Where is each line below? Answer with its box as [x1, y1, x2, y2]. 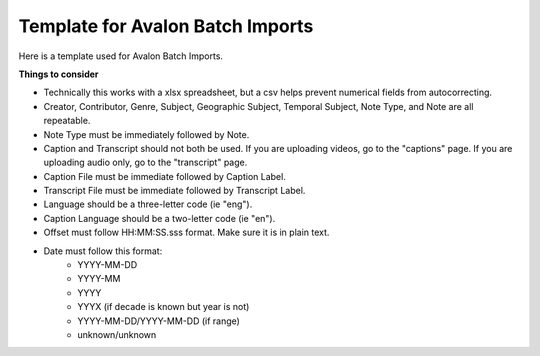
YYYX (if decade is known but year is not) [77, 301, 250, 313]
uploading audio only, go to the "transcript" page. [43, 156, 248, 169]
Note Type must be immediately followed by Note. [43, 128, 250, 140]
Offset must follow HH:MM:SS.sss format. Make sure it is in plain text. [43, 226, 330, 239]
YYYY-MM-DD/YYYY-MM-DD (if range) [77, 315, 240, 327]
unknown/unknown [77, 328, 157, 340]
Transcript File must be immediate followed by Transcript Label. [43, 185, 306, 197]
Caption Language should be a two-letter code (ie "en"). [43, 212, 276, 224]
